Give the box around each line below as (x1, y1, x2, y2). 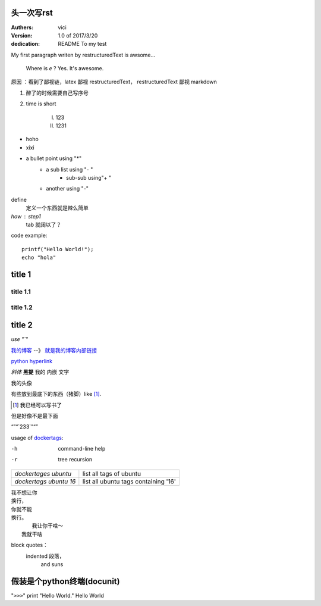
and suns (40, 560, 64, 568)
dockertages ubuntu (14, 469, 72, 477)
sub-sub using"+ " (66, 174, 112, 181)
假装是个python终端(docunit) (11, 576, 120, 586)
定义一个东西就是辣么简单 (26, 204, 89, 211)
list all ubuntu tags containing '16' (82, 477, 177, 485)
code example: (11, 232, 48, 239)
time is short (26, 100, 56, 107)
